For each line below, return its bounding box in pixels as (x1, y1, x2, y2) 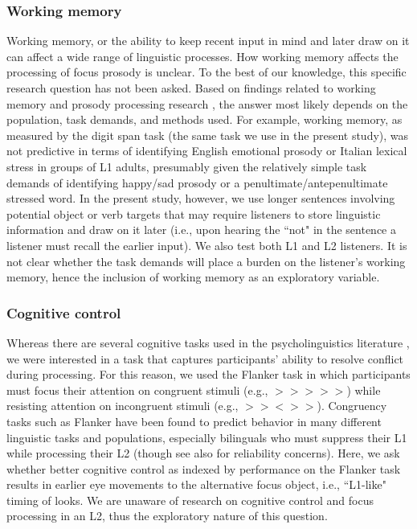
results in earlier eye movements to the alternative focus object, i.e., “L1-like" (6, 476, 386, 493)
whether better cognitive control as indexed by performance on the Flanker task (6, 460, 401, 477)
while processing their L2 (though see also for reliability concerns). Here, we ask (6, 445, 400, 461)
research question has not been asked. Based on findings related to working (6, 80, 376, 96)
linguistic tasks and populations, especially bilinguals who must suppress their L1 (6, 429, 407, 445)
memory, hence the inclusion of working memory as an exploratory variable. (6, 269, 380, 285)
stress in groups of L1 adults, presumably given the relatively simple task (6, 158, 367, 174)
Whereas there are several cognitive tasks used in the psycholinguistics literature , (6, 334, 410, 351)
